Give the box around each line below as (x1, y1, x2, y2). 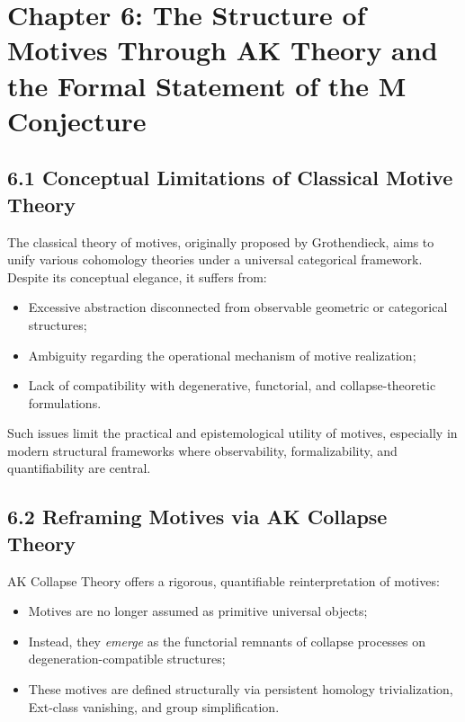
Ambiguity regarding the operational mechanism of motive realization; (28, 345, 416, 364)
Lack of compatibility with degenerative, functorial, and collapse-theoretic (28, 376, 436, 395)
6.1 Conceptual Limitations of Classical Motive (7, 164, 453, 192)
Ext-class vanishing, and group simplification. (28, 697, 280, 716)
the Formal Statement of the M (7, 67, 407, 103)
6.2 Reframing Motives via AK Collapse (7, 503, 388, 530)
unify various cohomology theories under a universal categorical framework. (7, 250, 423, 269)
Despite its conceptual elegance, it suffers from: (7, 267, 267, 286)
